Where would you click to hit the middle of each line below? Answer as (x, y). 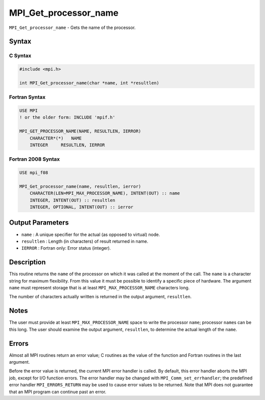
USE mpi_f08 (34, 173)
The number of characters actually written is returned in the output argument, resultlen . (100, 297)
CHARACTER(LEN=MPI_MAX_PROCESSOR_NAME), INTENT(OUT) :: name (105, 193)
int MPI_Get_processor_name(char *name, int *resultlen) (89, 83)
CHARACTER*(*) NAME (56, 138)
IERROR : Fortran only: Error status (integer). (66, 248)
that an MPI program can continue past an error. (58, 392)
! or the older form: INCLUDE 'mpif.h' (67, 117)
